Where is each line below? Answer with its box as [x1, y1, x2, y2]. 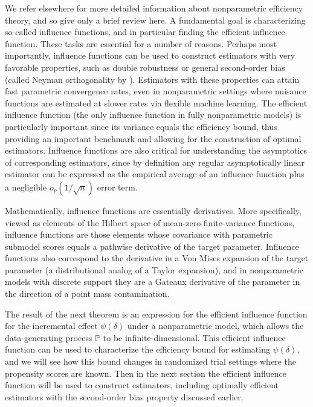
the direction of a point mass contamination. [5, 287, 170, 300]
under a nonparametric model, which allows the [127, 319, 304, 332]
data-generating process [5, 331, 92, 344]
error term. [97, 180, 138, 193]
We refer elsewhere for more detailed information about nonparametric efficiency [5, 2, 303, 14]
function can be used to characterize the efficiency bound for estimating [5, 343, 270, 356]
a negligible [5, 180, 47, 193]
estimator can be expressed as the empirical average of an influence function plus [5, 168, 305, 180]
